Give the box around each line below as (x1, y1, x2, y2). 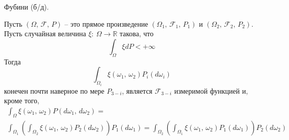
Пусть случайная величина (4, 28, 86, 39)
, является (122, 85, 153, 96)
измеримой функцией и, (174, 85, 248, 96)
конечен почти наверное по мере (4, 85, 104, 96)
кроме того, (4, 95, 40, 106)
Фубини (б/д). (4, 2, 49, 12)
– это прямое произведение (64, 18, 148, 29)
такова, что (120, 28, 154, 39)
